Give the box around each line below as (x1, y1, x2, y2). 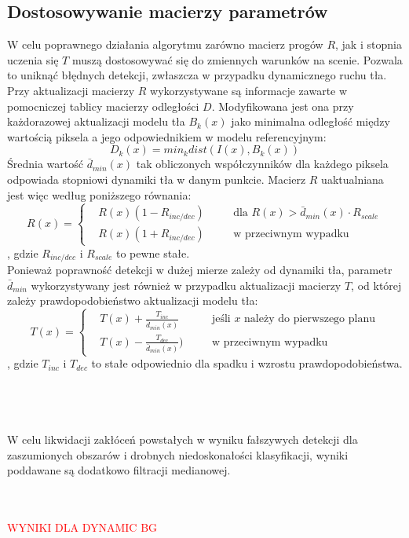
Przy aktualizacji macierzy (7, 82, 135, 98)
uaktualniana (321, 170, 384, 187)
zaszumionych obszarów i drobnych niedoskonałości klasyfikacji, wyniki (7, 446, 349, 463)
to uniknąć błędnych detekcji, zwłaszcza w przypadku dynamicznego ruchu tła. (7, 67, 387, 83)
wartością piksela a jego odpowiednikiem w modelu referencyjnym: (7, 128, 327, 145)
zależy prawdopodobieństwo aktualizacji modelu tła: (7, 292, 258, 309)
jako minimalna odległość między (231, 113, 390, 130)
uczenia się (7, 51, 59, 68)
